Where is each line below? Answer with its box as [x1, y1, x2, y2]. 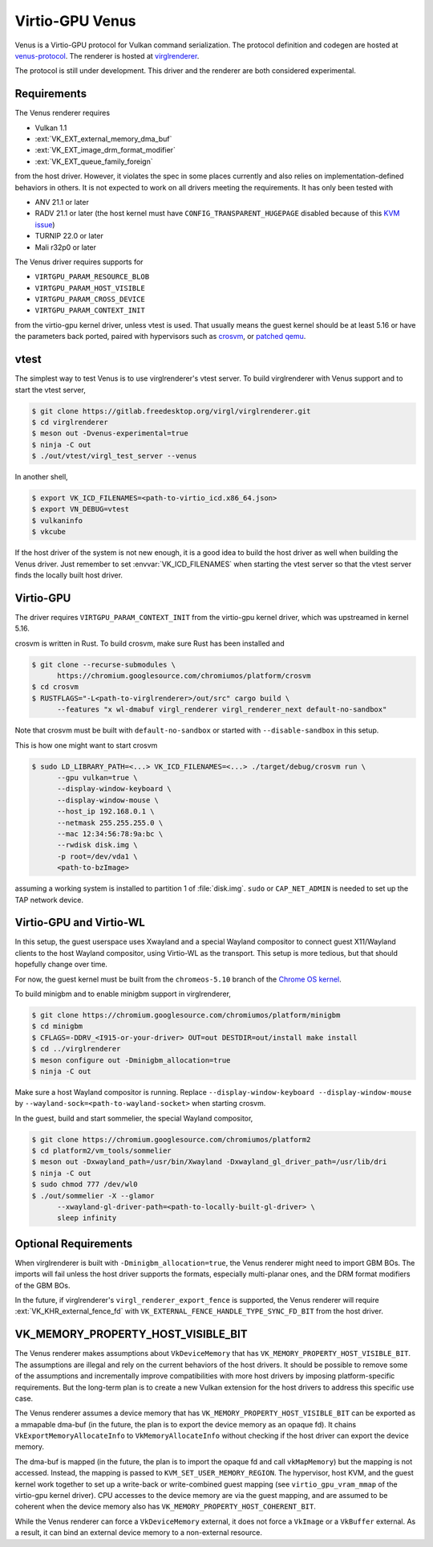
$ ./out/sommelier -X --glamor [31, 1191, 156, 1200]
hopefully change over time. [14, 960, 108, 969]
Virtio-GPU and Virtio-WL [14, 916, 146, 929]
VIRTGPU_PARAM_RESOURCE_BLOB [34, 272, 150, 281]
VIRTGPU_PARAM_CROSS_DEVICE [34, 295, 146, 304]
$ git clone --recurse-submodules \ [31, 659, 176, 669]
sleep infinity [57, 1214, 117, 1222]
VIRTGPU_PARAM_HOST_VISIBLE [34, 284, 146, 292]
